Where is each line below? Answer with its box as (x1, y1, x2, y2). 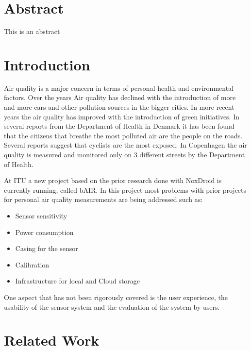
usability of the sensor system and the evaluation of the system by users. (4, 301, 220, 312)
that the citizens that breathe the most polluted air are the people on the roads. (4, 130, 243, 140)
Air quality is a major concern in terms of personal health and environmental (4, 83, 234, 93)
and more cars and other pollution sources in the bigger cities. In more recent (4, 102, 234, 112)
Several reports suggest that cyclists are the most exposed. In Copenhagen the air (4, 140, 247, 150)
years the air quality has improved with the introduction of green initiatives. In (4, 111, 240, 121)
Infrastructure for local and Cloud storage (15, 276, 140, 286)
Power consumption (15, 227, 74, 237)
